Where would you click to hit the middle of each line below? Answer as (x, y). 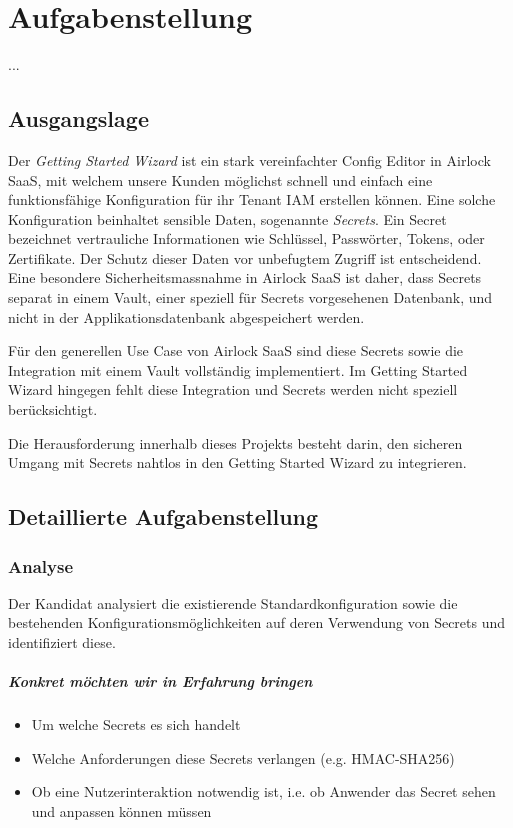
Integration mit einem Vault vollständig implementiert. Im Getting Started (238, 369)
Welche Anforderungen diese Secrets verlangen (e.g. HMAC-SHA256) (243, 757)
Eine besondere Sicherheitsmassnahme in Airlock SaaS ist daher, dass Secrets (245, 277)
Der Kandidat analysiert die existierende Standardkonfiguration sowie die (233, 602)
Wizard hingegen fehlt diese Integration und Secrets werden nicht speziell (233, 389)
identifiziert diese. (62, 642)
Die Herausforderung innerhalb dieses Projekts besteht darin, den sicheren (235, 442)
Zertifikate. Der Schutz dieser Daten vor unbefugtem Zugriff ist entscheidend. (245, 257)
